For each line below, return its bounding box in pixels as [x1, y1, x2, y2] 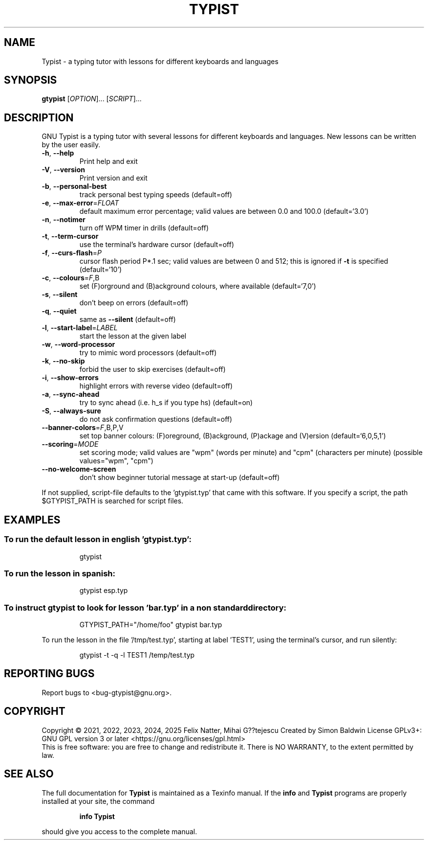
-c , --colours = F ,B [42, 274, 100, 282]
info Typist [79, 812, 115, 821]
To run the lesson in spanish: [4, 568, 115, 578]
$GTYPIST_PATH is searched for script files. [42, 497, 184, 505]
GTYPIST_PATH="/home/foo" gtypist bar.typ [79, 620, 222, 629]
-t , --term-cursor [42, 232, 99, 241]
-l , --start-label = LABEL [42, 323, 118, 332]
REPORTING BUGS [4, 667, 95, 680]
